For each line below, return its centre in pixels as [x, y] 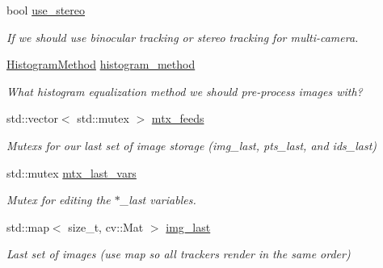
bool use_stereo [46, 10]
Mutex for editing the [59, 200]
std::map [28, 226]
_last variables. [158, 200]
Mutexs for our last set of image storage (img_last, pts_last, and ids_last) [192, 145]
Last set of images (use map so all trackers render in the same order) [179, 254]
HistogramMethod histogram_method [101, 64]
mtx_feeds [178, 118]
